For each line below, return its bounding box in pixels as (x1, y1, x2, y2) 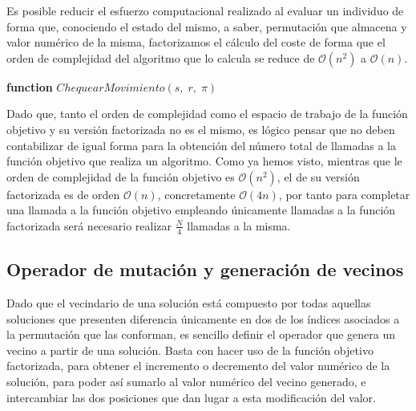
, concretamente (157, 185, 236, 202)
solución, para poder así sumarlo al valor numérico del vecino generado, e (6, 372, 366, 389)
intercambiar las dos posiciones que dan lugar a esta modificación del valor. (6, 389, 376, 405)
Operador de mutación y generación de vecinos (6, 257, 404, 282)
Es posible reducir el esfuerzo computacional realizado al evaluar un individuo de (6, 2, 404, 18)
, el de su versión (277, 168, 360, 185)
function (6, 78, 53, 95)
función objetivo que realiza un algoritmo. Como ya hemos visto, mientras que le (6, 153, 402, 169)
